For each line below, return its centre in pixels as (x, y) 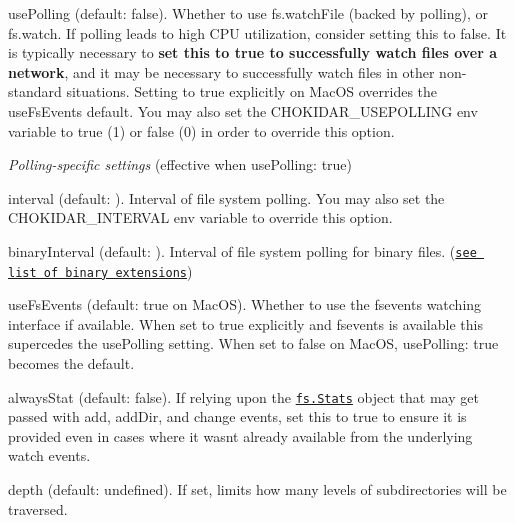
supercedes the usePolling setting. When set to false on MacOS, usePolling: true (253, 343)
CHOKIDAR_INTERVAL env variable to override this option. (200, 217)
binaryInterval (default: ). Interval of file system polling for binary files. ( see (242, 250)
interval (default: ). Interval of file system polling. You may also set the (226, 197)
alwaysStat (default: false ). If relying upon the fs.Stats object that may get (243, 396)
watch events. (49, 455)
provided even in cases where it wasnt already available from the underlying (240, 435)
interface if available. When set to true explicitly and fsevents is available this (245, 323)
